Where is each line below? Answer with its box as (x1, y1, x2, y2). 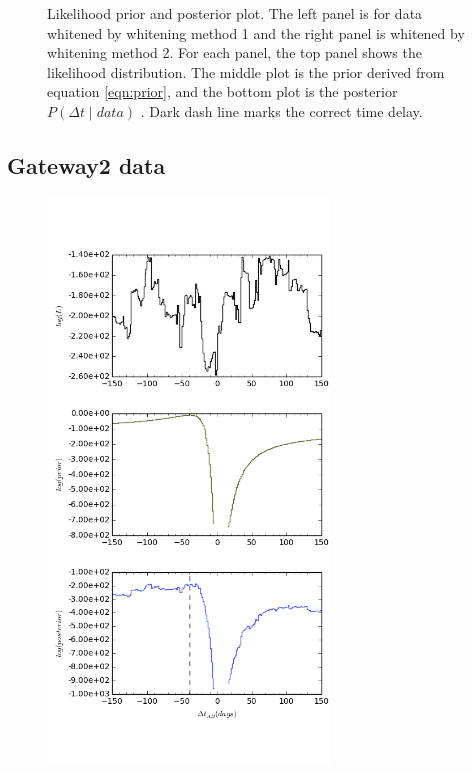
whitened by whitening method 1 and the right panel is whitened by (47, 22, 465, 43)
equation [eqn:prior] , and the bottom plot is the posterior (47, 81, 398, 102)
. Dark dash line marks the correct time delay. (140, 100, 423, 121)
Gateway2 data (7, 149, 166, 180)
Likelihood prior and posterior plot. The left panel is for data (47, 3, 423, 23)
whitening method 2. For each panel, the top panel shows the (47, 42, 422, 63)
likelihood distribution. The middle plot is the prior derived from (47, 61, 445, 82)
